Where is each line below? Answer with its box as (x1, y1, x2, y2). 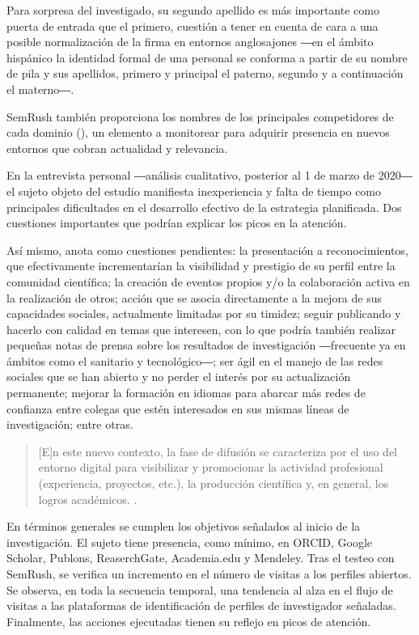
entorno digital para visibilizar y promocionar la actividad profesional (38, 459, 383, 476)
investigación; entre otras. (6, 416, 133, 433)
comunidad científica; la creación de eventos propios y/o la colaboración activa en (6, 273, 410, 290)
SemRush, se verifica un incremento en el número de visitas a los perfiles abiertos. (6, 565, 412, 582)
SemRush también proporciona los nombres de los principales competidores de (6, 108, 394, 125)
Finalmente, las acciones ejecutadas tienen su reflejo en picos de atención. (6, 612, 371, 629)
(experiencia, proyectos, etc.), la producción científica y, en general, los (38, 475, 389, 492)
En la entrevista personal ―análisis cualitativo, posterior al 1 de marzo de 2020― (6, 167, 413, 184)
